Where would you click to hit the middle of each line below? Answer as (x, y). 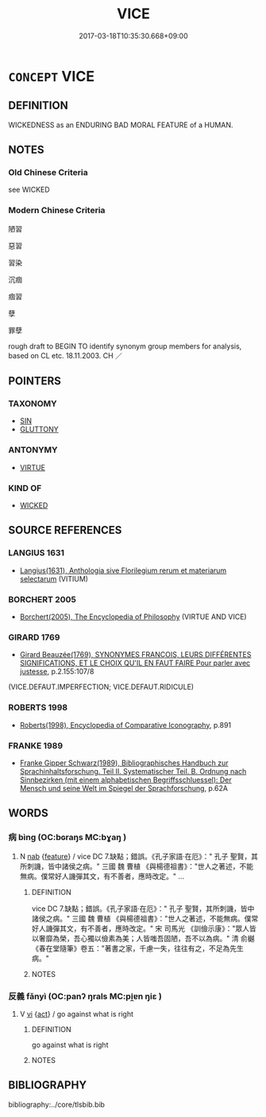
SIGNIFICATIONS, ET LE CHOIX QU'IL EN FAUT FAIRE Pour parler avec (135, 663)
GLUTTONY (39, 430)
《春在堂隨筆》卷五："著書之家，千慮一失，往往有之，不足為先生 (138, 948)
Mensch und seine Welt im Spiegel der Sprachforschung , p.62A (124, 788)
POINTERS (35, 381)
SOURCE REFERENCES (65, 530)
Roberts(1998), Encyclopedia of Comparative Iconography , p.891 (125, 725)
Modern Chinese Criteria (57, 210)
